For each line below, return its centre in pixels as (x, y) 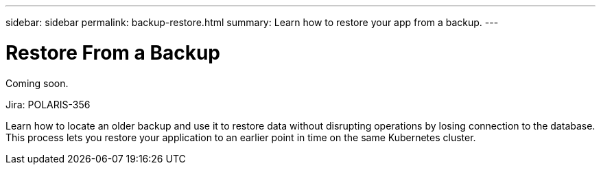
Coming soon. (37, 83)
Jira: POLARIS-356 (48, 104)
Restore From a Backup (113, 52)
